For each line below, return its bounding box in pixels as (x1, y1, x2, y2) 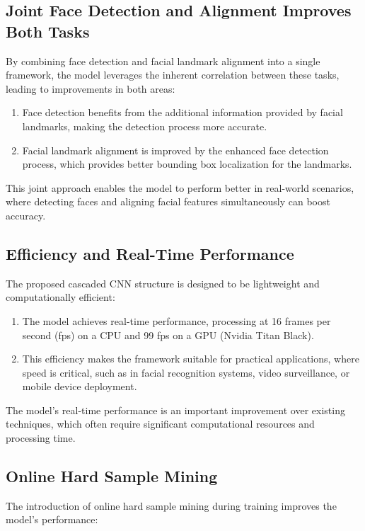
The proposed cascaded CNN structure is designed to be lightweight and (6, 275, 320, 290)
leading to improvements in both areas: (6, 81, 175, 96)
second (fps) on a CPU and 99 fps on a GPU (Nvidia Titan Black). (22, 327, 314, 342)
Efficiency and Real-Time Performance (6, 242, 294, 264)
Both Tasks (6, 20, 90, 42)
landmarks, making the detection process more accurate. (22, 118, 267, 133)
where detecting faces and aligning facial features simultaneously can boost (6, 194, 330, 209)
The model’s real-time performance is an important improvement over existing (6, 402, 345, 417)
